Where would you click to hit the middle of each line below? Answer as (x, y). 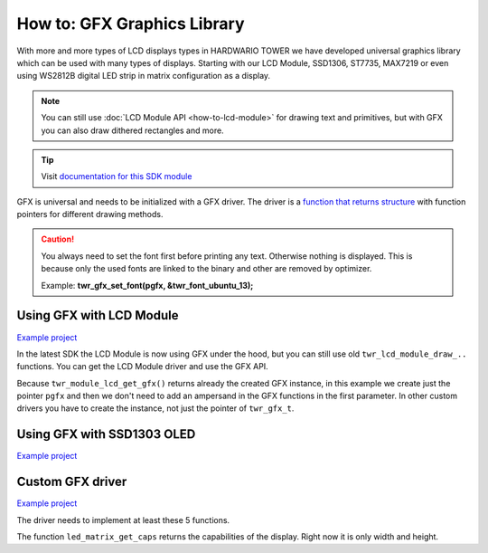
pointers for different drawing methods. (90, 215)
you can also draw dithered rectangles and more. (133, 130)
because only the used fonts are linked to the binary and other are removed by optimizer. (206, 269)
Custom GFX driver (72, 482)
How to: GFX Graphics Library (131, 24)
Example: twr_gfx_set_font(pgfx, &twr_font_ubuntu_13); (147, 285)
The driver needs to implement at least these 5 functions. (123, 520)
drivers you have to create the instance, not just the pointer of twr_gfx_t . (155, 408)
